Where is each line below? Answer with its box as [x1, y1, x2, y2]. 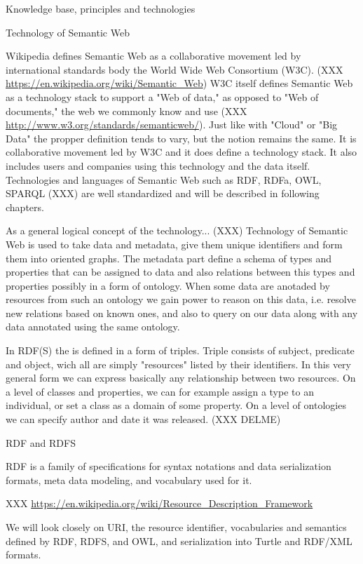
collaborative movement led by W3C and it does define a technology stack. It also [6, 145, 357, 159]
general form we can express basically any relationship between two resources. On [6, 370, 356, 385]
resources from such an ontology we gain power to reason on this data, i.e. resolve [6, 292, 356, 307]
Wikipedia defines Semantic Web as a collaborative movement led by [6, 48, 301, 63]
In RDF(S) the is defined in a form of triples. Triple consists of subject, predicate [6, 343, 355, 358]
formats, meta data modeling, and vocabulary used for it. [6, 472, 252, 487]
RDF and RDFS [6, 435, 76, 450]
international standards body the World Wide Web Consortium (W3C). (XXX [6, 62, 343, 76]
